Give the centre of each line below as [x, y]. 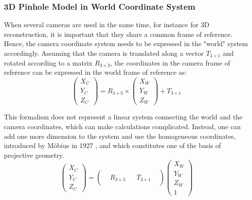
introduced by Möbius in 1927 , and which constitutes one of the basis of [113, 145]
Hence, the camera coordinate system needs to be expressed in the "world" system [126, 43]
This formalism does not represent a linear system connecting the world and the [123, 117]
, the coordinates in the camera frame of [170, 62]
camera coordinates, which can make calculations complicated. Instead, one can [122, 126]
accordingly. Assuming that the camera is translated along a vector [104, 53]
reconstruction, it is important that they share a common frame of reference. [118, 34]
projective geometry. [34, 155]
